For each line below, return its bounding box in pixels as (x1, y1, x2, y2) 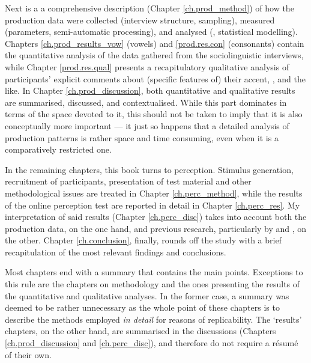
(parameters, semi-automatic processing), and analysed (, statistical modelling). (5, 25, 298, 38)
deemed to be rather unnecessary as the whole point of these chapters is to (5, 301, 280, 314)
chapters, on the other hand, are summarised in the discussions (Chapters (5, 325, 276, 337)
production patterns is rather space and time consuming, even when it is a (5, 131, 279, 144)
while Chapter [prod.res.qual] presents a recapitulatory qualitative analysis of (5, 60, 289, 73)
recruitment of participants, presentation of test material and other (5, 175, 252, 188)
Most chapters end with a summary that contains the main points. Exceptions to (5, 266, 303, 278)
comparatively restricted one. (5, 143, 112, 156)
